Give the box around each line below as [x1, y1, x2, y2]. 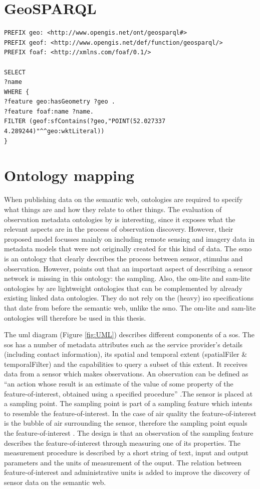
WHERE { [4, 88, 30, 95]
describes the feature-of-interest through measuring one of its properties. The [4, 437, 241, 448]
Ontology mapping [4, 165, 134, 185]
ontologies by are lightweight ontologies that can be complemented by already [4, 282, 242, 293]
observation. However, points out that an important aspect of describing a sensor [4, 263, 253, 273]
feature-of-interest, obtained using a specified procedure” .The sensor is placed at [4, 388, 253, 399]
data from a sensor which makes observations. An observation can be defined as [4, 368, 248, 379]
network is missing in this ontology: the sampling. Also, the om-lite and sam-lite [4, 273, 250, 283]
